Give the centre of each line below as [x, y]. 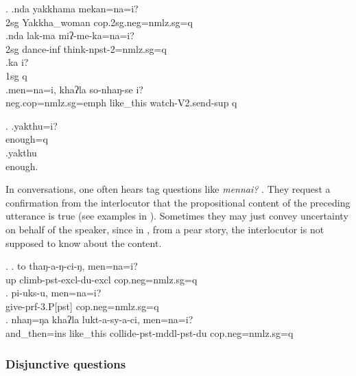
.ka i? [17, 62]
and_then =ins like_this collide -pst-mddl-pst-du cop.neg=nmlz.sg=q [150, 333]
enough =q [27, 139]
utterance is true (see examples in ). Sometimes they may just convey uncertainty [177, 216]
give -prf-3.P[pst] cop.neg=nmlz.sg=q [82, 306]
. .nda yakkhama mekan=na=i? [72, 8]
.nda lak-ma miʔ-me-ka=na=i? [70, 35]
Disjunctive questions [66, 363]
